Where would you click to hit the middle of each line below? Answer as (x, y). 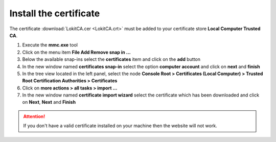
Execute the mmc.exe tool (50, 45)
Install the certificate (55, 13)
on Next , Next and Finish (49, 102)
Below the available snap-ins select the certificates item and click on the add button (111, 59)
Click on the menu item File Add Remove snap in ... (76, 52)
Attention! (34, 116)
